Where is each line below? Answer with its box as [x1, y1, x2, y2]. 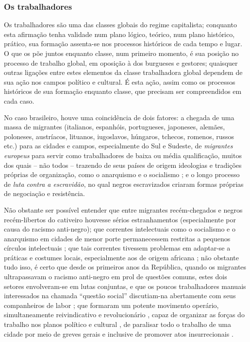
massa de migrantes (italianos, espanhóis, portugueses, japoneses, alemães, [4, 122, 225, 132]
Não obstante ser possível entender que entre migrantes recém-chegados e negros [4, 204, 243, 215]
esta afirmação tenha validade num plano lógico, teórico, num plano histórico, [4, 29, 235, 39]
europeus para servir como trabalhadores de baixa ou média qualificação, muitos [4, 150, 242, 160]
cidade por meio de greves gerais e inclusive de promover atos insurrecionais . [4, 328, 233, 339]
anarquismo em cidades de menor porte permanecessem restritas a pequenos [4, 233, 231, 243]
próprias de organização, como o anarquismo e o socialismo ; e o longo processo [4, 169, 240, 180]
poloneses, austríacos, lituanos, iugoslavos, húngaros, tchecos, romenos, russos [4, 131, 234, 141]
